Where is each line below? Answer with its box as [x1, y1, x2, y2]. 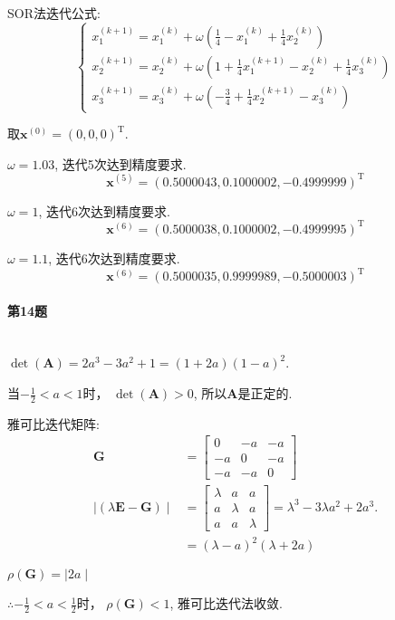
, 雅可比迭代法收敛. [169, 594, 283, 613]
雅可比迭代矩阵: [7, 414, 100, 433]
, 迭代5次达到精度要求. [54, 154, 187, 173]
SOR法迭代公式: [7, 4, 101, 22]
